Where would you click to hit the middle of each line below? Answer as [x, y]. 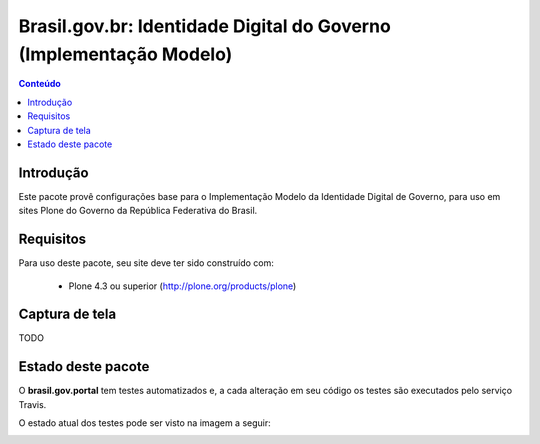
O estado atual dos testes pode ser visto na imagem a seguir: [145, 423]
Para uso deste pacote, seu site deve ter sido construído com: [146, 263]
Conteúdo [40, 84]
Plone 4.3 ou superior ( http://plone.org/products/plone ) [182, 286]
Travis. [32, 404]
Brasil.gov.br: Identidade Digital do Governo [205, 26]
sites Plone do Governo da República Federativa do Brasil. [138, 211]
